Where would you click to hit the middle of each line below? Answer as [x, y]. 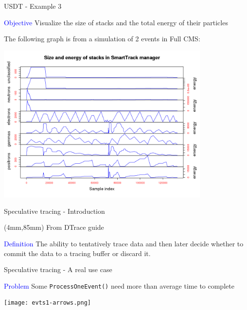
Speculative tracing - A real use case [58, 269]
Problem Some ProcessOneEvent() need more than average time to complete [119, 285]
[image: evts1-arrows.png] [47, 303]
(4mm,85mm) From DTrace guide [54, 227]
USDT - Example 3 [33, 6]
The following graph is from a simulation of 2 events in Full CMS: [102, 39]
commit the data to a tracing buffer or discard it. [77, 253]
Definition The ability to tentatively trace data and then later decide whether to [124, 243]
